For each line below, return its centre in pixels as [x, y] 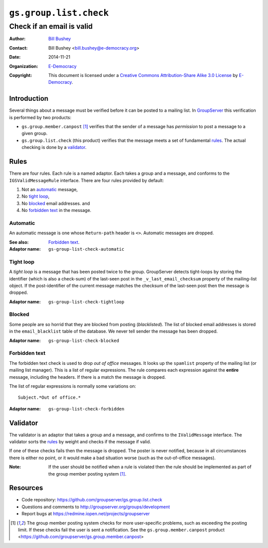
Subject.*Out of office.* [50, 398]
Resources [26, 488]
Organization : [24, 66]
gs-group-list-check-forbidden [86, 409]
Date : [15, 57]
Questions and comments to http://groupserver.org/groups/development [96, 507]
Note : [15, 467]
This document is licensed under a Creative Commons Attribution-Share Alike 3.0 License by [143, 75]
